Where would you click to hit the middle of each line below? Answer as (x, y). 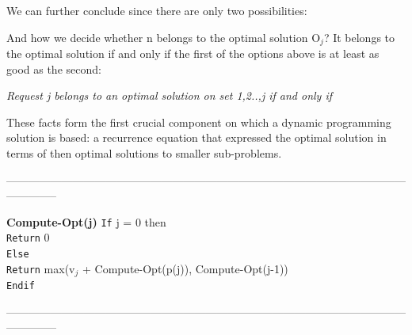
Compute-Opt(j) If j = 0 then (86, 221)
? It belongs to (359, 37)
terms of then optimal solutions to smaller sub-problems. (144, 153)
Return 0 (28, 237)
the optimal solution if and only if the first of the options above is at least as (193, 53)
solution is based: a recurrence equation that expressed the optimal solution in (196, 137)
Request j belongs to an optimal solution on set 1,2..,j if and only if (170, 95)
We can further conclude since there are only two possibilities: (157, 10)
